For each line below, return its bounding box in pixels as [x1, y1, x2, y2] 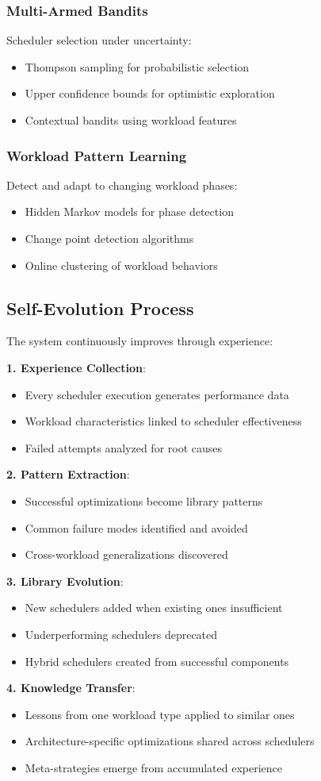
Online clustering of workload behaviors [25, 256, 218, 273]
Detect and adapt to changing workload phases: [6, 176, 238, 193]
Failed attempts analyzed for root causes [25, 439, 223, 456]
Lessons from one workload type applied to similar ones [25, 706, 295, 722]
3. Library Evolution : [6, 572, 124, 589]
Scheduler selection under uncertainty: [6, 32, 192, 48]
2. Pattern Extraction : [6, 466, 130, 483]
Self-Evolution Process [6, 295, 194, 320]
